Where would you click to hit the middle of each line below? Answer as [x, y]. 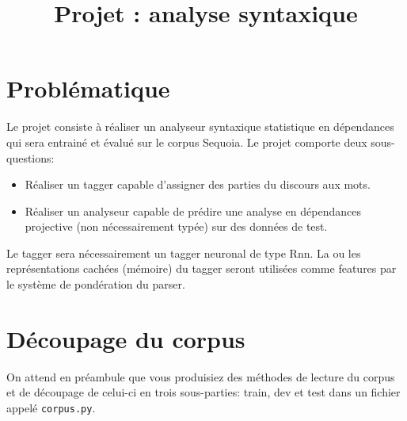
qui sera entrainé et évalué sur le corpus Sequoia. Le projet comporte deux [187, 142]
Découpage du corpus [126, 338]
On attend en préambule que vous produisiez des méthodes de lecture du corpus [201, 376]
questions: [30, 157]
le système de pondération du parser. [96, 284]
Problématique [88, 88]
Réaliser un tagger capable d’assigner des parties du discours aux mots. [198, 184]
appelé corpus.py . [51, 407]
